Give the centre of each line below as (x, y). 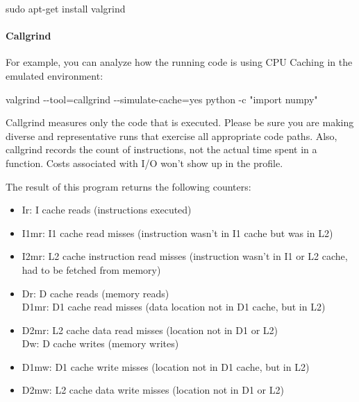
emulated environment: (55, 75)
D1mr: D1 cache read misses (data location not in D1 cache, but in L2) (174, 307)
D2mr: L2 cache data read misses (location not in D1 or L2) (150, 330)
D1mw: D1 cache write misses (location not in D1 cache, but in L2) (166, 366)
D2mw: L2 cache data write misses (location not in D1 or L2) (153, 390)
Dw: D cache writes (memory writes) (100, 343)
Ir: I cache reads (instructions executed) (107, 210)
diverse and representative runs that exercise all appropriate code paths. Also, (172, 136)
